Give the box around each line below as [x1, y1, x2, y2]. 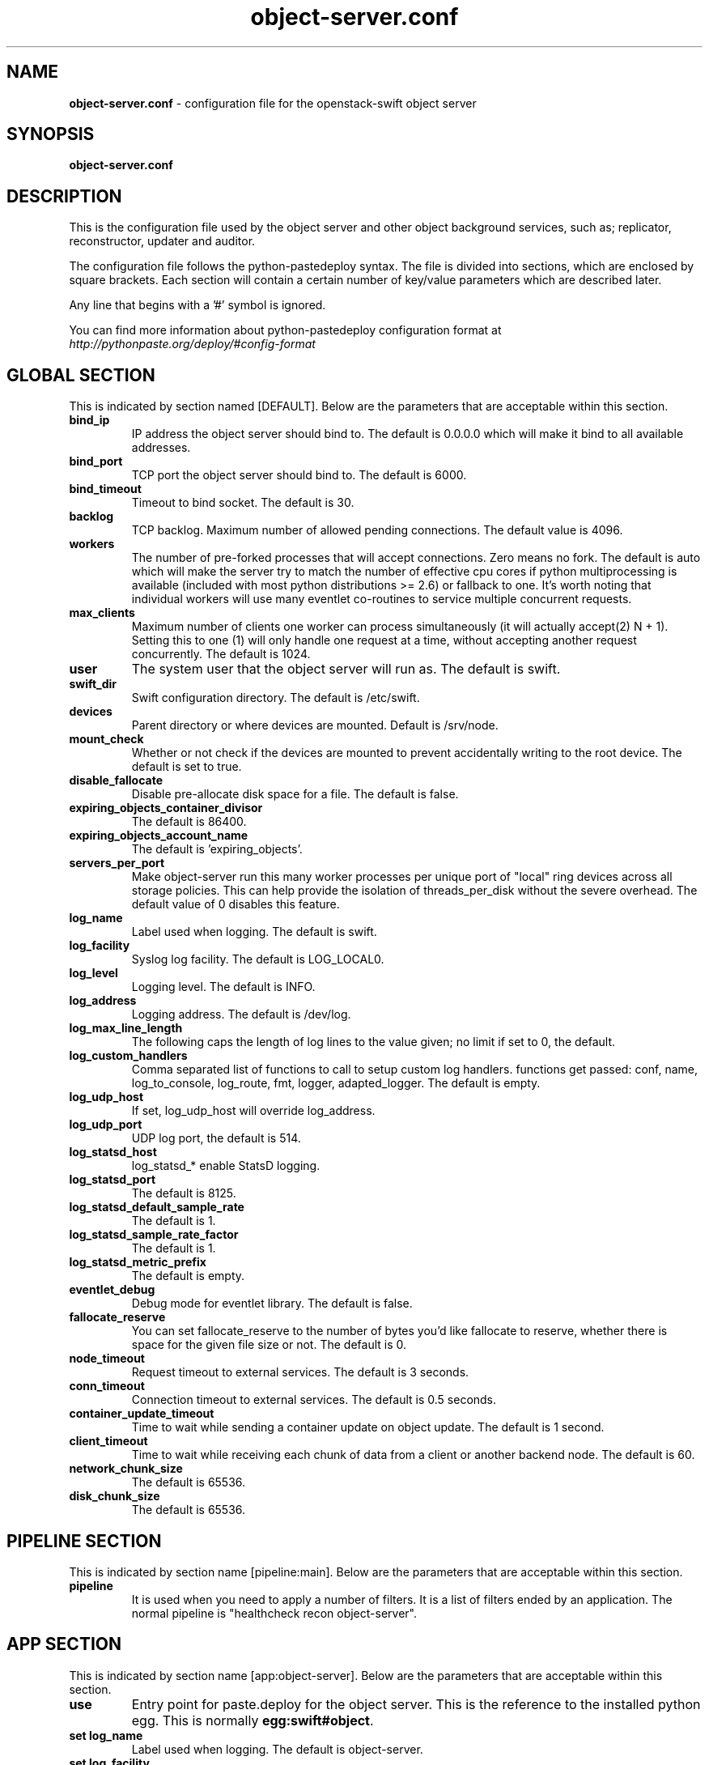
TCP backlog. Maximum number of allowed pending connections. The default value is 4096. [131, 523, 623, 538]
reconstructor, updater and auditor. [69, 234, 256, 249]
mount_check [69, 732, 144, 746]
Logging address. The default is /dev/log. [131, 1007, 351, 1022]
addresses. [131, 440, 191, 455]
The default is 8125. [131, 1186, 236, 1201]
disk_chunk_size [69, 1489, 160, 1503]
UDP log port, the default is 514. [131, 1131, 301, 1146]
